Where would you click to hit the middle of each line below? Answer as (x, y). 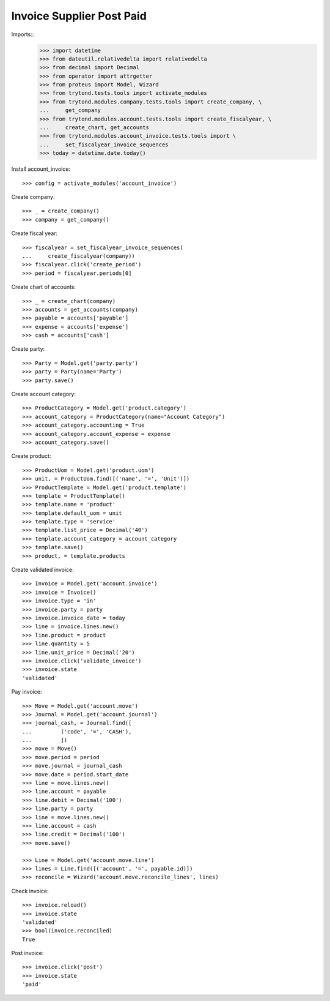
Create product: (31, 456)
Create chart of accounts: (44, 287)
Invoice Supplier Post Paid (79, 16)
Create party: (28, 349)
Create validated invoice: (42, 570)
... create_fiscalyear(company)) (79, 256)
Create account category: (44, 394)
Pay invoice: (27, 692)
